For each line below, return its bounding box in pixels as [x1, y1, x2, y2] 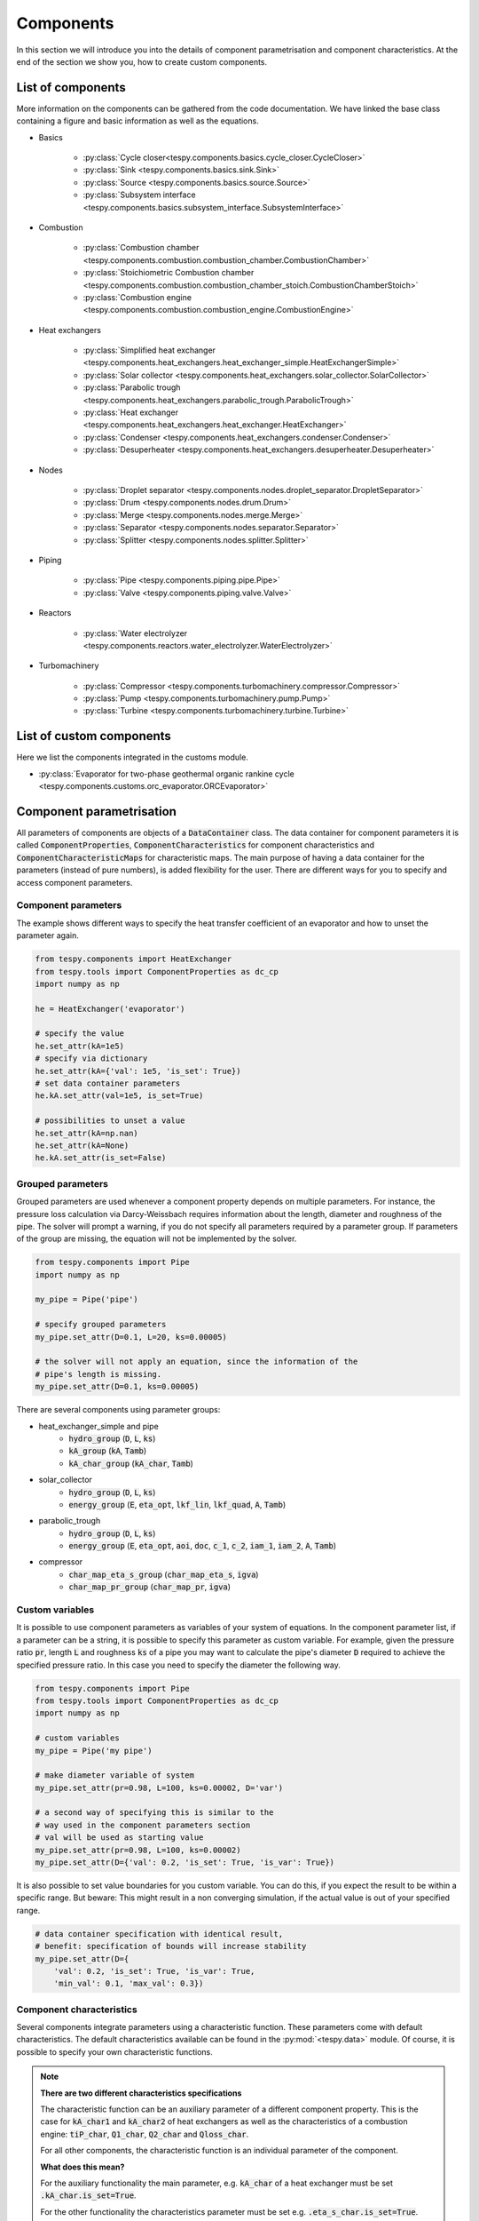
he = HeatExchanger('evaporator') [35, 1004, 185, 1014]
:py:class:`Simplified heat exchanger [82, 345, 216, 355]
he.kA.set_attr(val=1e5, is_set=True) [35, 1091, 204, 1101]
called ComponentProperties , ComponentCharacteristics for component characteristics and [16, 840, 375, 850]
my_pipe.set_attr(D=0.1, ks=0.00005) [35, 1381, 200, 1392]
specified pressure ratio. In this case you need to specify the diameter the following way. [16, 1660, 341, 1670]
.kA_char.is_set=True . [40, 2190, 137, 2201]
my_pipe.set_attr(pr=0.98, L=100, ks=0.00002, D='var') [35, 1782, 284, 1793]
